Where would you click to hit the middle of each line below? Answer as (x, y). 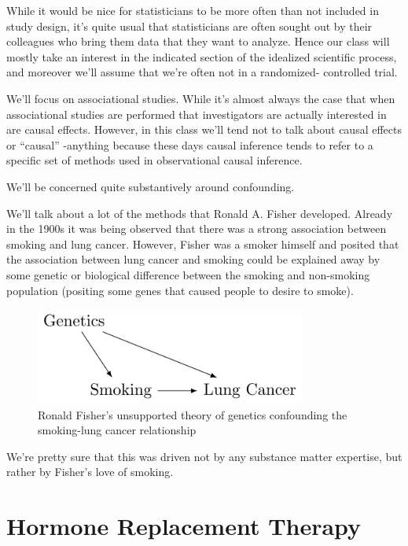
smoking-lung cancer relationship (117, 430)
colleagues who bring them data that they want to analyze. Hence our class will (198, 41)
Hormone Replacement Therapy (184, 526)
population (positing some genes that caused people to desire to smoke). (180, 290)
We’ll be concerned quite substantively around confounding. (151, 186)
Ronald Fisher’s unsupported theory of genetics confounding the (193, 414)
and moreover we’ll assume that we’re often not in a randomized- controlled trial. (202, 72)
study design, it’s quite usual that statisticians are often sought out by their (189, 26)
